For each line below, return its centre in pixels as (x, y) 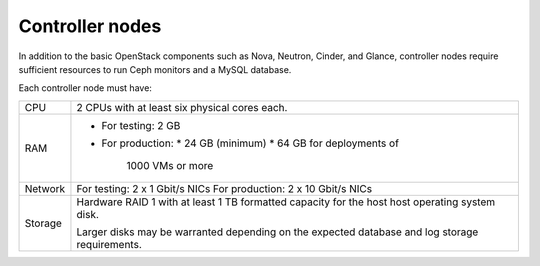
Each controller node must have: (85, 88)
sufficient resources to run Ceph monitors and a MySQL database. (155, 69)
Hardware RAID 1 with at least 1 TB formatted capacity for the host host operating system (286, 202)
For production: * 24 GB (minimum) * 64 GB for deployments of (250, 143)
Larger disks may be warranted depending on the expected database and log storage (277, 232)
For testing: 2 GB (141, 125)
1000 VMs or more (170, 165)
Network (45, 188)
